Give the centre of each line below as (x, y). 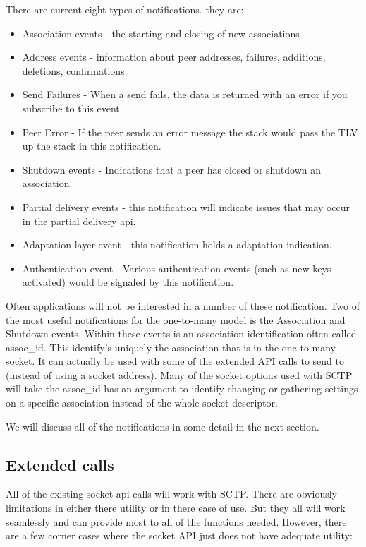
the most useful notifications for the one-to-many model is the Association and (176, 319)
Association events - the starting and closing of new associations (161, 33)
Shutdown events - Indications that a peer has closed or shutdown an (171, 169)
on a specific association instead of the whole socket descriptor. (142, 403)
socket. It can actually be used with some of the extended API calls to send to (175, 361)
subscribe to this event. (72, 108)
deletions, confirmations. (75, 70)
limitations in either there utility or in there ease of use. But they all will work (176, 508)
